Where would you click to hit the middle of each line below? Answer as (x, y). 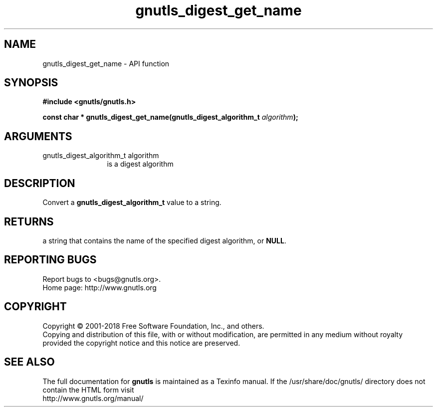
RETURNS (29, 221)
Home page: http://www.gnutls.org (100, 287)
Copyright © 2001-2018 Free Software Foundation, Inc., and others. (153, 326)
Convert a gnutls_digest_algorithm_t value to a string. (132, 203)
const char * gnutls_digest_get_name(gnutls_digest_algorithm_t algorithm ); (170, 117)
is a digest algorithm (140, 164)
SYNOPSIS (31, 83)
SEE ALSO (29, 362)
